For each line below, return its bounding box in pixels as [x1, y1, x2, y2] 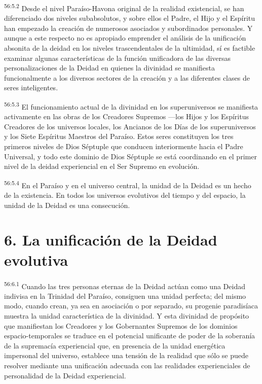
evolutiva [4, 249, 68, 270]
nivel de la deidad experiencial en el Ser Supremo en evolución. [4, 161, 200, 171]
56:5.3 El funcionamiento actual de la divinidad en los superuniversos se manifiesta [4, 100, 258, 112]
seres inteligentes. [4, 82, 58, 93]
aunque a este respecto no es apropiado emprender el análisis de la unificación [4, 32, 246, 43]
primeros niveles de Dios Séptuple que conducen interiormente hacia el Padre [4, 141, 243, 152]
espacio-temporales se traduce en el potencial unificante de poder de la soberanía [4, 330, 255, 341]
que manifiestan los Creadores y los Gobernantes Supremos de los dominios [4, 320, 238, 331]
